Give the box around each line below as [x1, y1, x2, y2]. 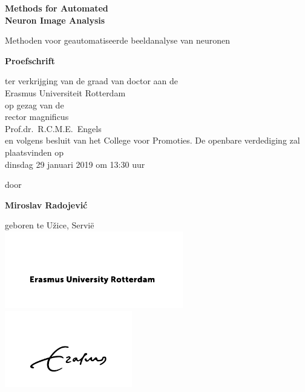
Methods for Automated [5, 2, 108, 14]
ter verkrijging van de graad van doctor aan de [5, 75, 179, 87]
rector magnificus [5, 110, 69, 123]
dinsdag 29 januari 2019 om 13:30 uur [5, 158, 145, 170]
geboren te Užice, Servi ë [5, 219, 94, 231]
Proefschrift [5, 54, 55, 67]
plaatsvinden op [5, 145, 64, 158]
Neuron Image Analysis [5, 13, 105, 26]
